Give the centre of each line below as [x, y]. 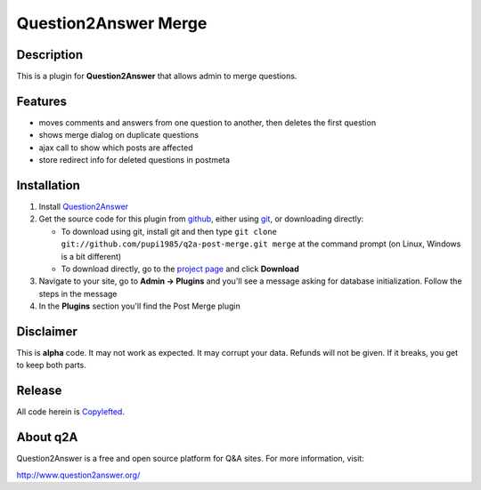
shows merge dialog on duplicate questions [119, 135]
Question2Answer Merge [112, 23]
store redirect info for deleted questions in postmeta [135, 160]
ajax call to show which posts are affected [116, 148]
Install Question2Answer [84, 207]
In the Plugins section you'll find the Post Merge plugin [139, 306]
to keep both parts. [51, 365]
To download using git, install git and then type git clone [169, 231]
